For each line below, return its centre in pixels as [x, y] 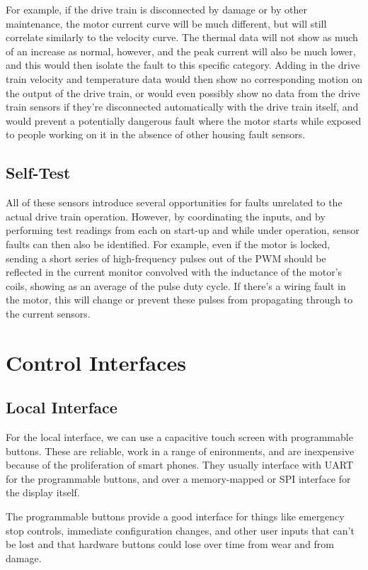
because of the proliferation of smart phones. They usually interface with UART [180, 465]
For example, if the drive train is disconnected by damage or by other [156, 9]
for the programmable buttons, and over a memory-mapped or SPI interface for [178, 478]
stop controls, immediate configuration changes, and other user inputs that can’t [180, 530]
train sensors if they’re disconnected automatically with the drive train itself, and [182, 107]
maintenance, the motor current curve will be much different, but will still [166, 23]
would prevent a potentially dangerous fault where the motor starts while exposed [184, 120]
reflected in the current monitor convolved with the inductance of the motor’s [174, 272]
